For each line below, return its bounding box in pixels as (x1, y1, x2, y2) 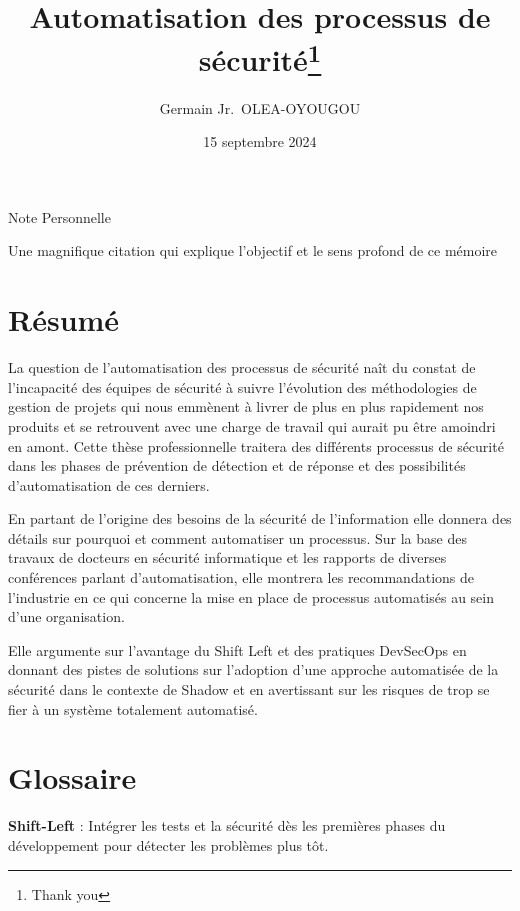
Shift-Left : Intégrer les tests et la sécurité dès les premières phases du (8, 815, 446, 836)
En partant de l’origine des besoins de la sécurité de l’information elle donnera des (8, 508, 512, 529)
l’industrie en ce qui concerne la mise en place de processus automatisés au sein (8, 586, 494, 607)
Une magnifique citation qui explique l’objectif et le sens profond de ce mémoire (8, 240, 498, 261)
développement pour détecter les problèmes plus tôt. (8, 834, 329, 855)
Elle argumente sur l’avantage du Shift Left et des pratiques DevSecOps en (8, 639, 467, 660)
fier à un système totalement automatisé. (8, 698, 258, 719)
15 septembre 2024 (203, 131, 317, 152)
